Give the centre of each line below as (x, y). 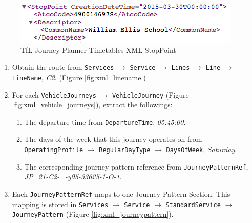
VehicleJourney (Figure (150, 94)
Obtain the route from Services (63, 67)
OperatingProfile (54, 150)
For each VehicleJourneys (54, 94)
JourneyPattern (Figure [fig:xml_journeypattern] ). (93, 214)
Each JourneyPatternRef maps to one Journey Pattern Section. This (121, 193)
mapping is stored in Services (60, 204)
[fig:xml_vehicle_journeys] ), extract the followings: (92, 105)
